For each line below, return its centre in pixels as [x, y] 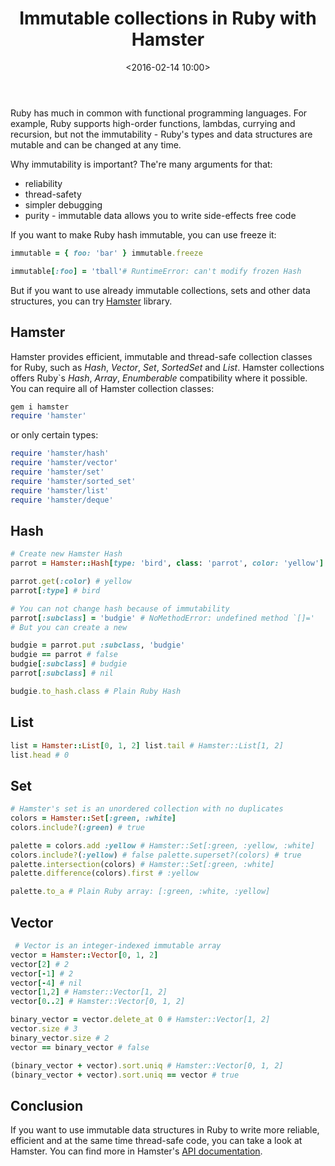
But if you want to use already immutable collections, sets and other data [160, 290]
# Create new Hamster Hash [66, 554]
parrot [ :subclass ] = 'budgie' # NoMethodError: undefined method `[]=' [162, 618]
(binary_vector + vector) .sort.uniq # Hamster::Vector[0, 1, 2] [147, 1065]
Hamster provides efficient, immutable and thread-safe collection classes [161, 356]
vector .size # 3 [44, 1029]
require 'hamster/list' [60, 490]
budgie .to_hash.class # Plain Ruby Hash [96, 691]
